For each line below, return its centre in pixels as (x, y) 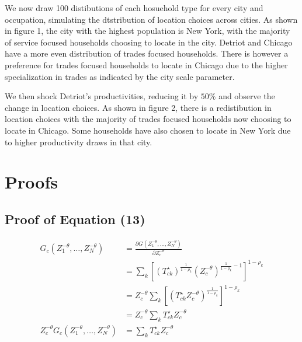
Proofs (31, 182)
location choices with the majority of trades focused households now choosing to (148, 119)
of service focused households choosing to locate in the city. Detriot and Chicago (149, 42)
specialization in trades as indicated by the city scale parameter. (120, 76)
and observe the (247, 96)
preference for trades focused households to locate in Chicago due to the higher (146, 64)
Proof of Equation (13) (75, 219)
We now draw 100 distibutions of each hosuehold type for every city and (134, 8)
